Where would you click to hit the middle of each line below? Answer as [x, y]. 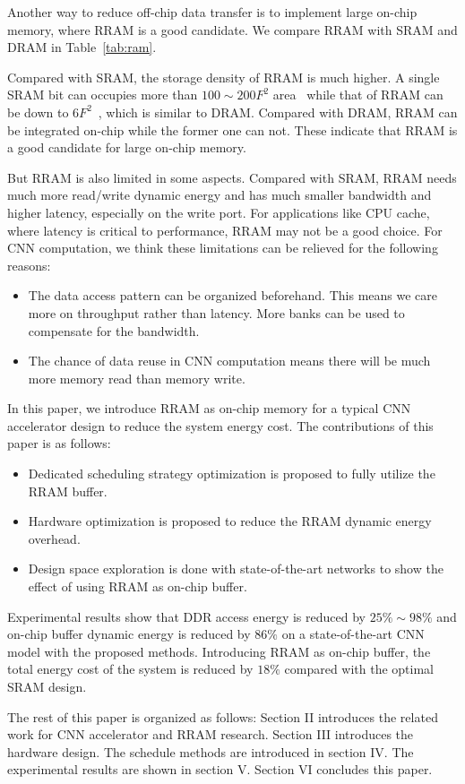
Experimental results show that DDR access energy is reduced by [186, 616]
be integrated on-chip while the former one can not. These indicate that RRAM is [232, 129]
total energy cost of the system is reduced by [130, 669]
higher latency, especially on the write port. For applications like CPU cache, [219, 212]
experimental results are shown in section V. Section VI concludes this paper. [220, 769]
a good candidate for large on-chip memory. [127, 147]
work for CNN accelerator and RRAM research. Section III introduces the [211, 734]
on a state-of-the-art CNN [353, 634]
